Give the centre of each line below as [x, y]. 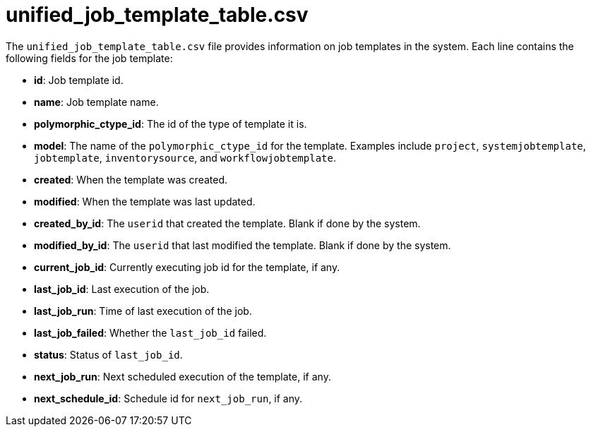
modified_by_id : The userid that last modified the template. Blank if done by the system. [243, 245]
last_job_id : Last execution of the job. [122, 289]
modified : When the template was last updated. [145, 201]
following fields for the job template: [89, 58]
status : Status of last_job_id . [108, 354]
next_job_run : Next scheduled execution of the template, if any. [183, 376]
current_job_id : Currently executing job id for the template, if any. [187, 267]
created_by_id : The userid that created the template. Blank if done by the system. [227, 223]
